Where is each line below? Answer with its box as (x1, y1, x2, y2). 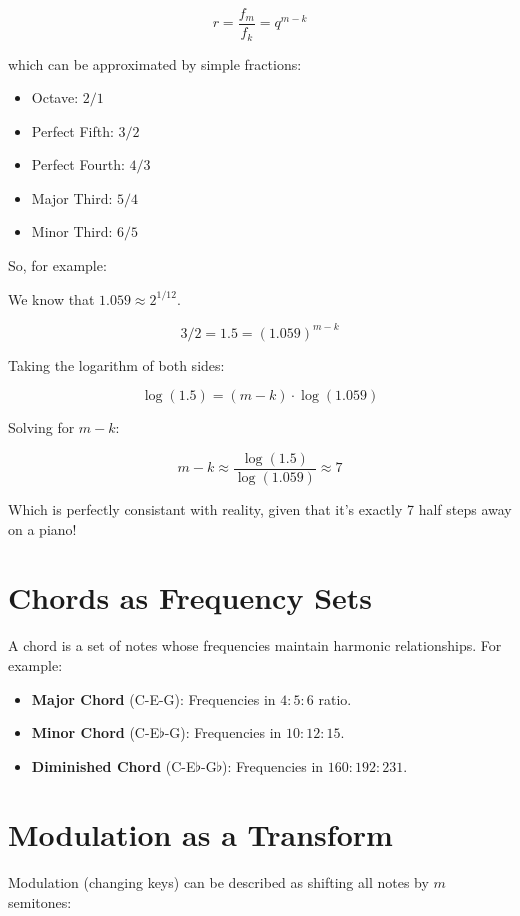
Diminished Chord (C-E (31, 755, 196, 776)
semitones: (8, 892, 72, 913)
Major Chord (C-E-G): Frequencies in (31, 688, 276, 709)
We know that (8, 288, 95, 309)
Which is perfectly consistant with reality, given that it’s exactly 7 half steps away (8, 499, 512, 520)
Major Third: (31, 187, 113, 208)
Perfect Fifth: (31, 120, 114, 141)
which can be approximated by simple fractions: (8, 53, 302, 74)
